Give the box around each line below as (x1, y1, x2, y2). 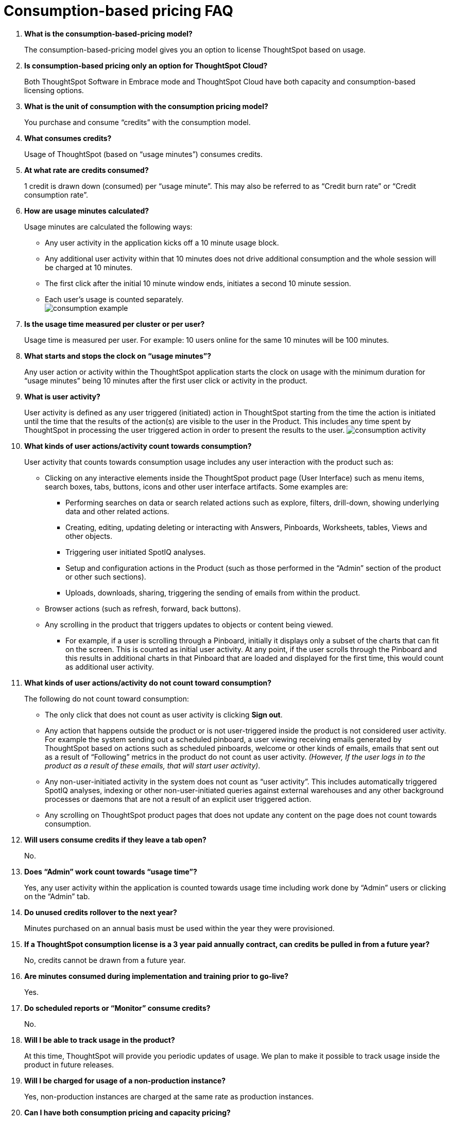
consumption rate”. (24, 190, 88, 199)
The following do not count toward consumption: (24, 694, 189, 703)
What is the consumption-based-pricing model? (24, 29, 193, 38)
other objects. (65, 531, 113, 540)
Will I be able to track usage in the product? (24, 1035, 175, 1044)
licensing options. (24, 85, 84, 95)
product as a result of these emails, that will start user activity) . (45, 761, 261, 770)
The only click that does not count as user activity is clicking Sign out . (45, 710, 283, 719)
